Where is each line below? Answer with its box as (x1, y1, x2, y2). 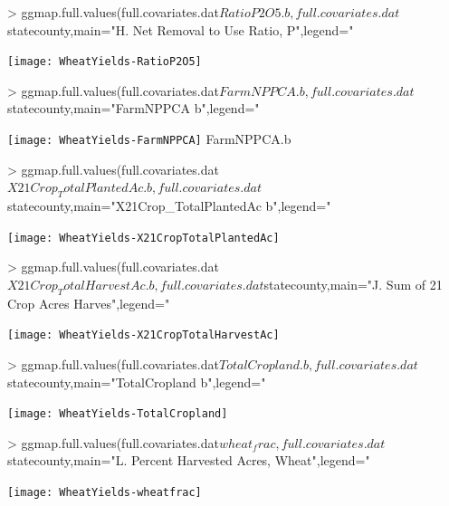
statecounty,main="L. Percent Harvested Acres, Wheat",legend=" (7, 451, 370, 470)
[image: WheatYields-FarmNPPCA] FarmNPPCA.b (7, 129, 291, 148)
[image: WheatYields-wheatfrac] (7, 486, 202, 499)
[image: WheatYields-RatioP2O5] (7, 55, 202, 69)
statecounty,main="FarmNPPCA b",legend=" (7, 99, 260, 118)
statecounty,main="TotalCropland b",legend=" (7, 372, 266, 391)
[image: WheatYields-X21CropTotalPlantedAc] (7, 231, 280, 244)
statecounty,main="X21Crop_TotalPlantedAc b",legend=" (7, 196, 331, 215)
